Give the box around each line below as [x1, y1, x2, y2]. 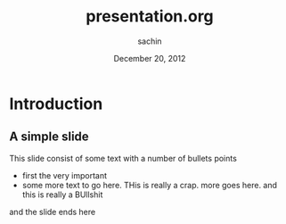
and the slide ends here [9, 206, 96, 217]
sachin [137, 36, 162, 46]
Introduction [9, 94, 103, 113]
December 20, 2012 [113, 53, 186, 63]
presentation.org [86, 6, 214, 27]
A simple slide [9, 129, 89, 145]
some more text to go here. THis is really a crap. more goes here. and [21, 179, 278, 190]
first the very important [21, 170, 108, 180]
